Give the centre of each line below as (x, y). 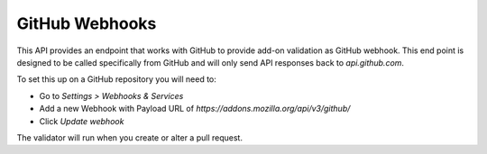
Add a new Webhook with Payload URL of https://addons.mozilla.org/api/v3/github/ (195, 109)
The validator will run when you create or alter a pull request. (130, 137)
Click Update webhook (82, 121)
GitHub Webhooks (87, 23)
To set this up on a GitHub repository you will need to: (116, 79)
